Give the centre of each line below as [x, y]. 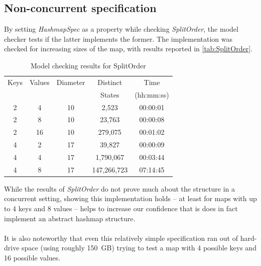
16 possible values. [32, 257]
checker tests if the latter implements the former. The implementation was [118, 38]
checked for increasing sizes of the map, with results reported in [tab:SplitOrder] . [128, 49]
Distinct [110, 82]
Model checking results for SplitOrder [88, 65]
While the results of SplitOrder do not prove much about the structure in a [120, 188]
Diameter [71, 82]
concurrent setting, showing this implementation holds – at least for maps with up [130, 198]
